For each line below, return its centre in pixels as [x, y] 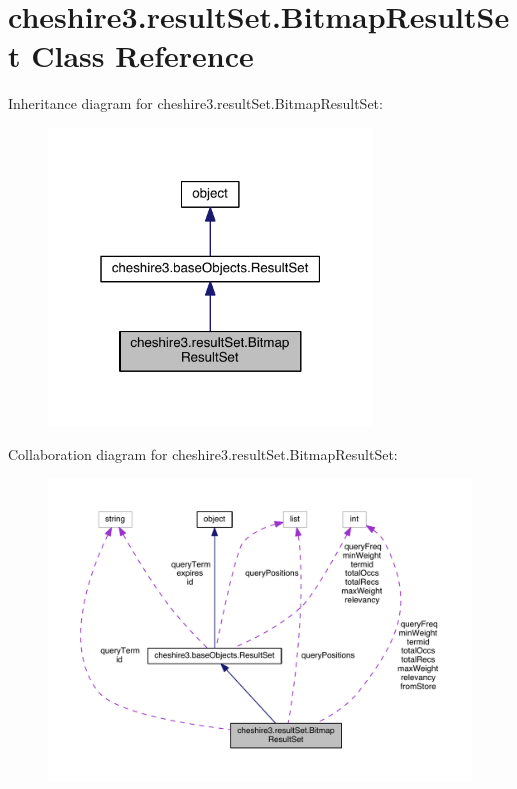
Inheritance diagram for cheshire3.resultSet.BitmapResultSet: [195, 103]
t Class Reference [131, 55]
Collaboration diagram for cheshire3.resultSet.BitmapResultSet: [203, 453]
